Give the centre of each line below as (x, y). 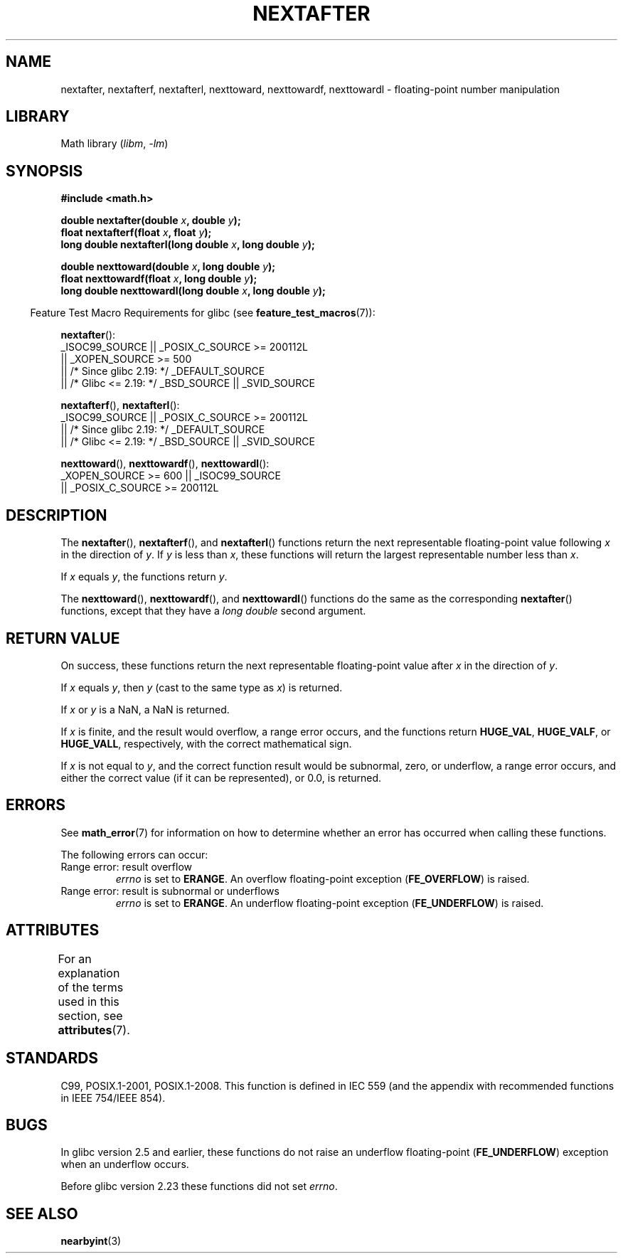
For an (75, 958)
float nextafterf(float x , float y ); (136, 233)
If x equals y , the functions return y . (144, 577)
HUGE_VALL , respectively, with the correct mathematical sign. (206, 743)
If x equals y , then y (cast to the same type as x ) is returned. (202, 687)
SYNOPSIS (44, 171)
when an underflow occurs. (125, 1164)
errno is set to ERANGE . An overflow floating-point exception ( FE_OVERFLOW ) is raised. (323, 878)
